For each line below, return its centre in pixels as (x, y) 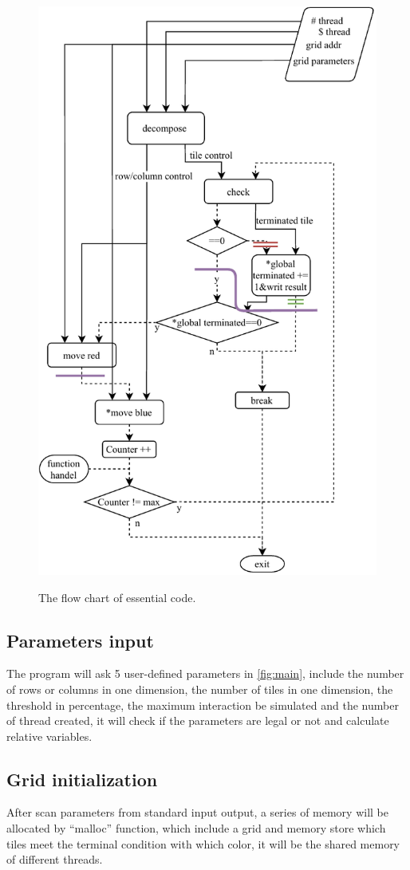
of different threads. (55, 859)
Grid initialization (82, 779)
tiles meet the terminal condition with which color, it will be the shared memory (203, 843)
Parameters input (80, 640)
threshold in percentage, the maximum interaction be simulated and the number (203, 705)
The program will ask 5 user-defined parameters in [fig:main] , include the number (205, 673)
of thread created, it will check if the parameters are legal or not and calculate (198, 720)
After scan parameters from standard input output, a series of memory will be (197, 812)
